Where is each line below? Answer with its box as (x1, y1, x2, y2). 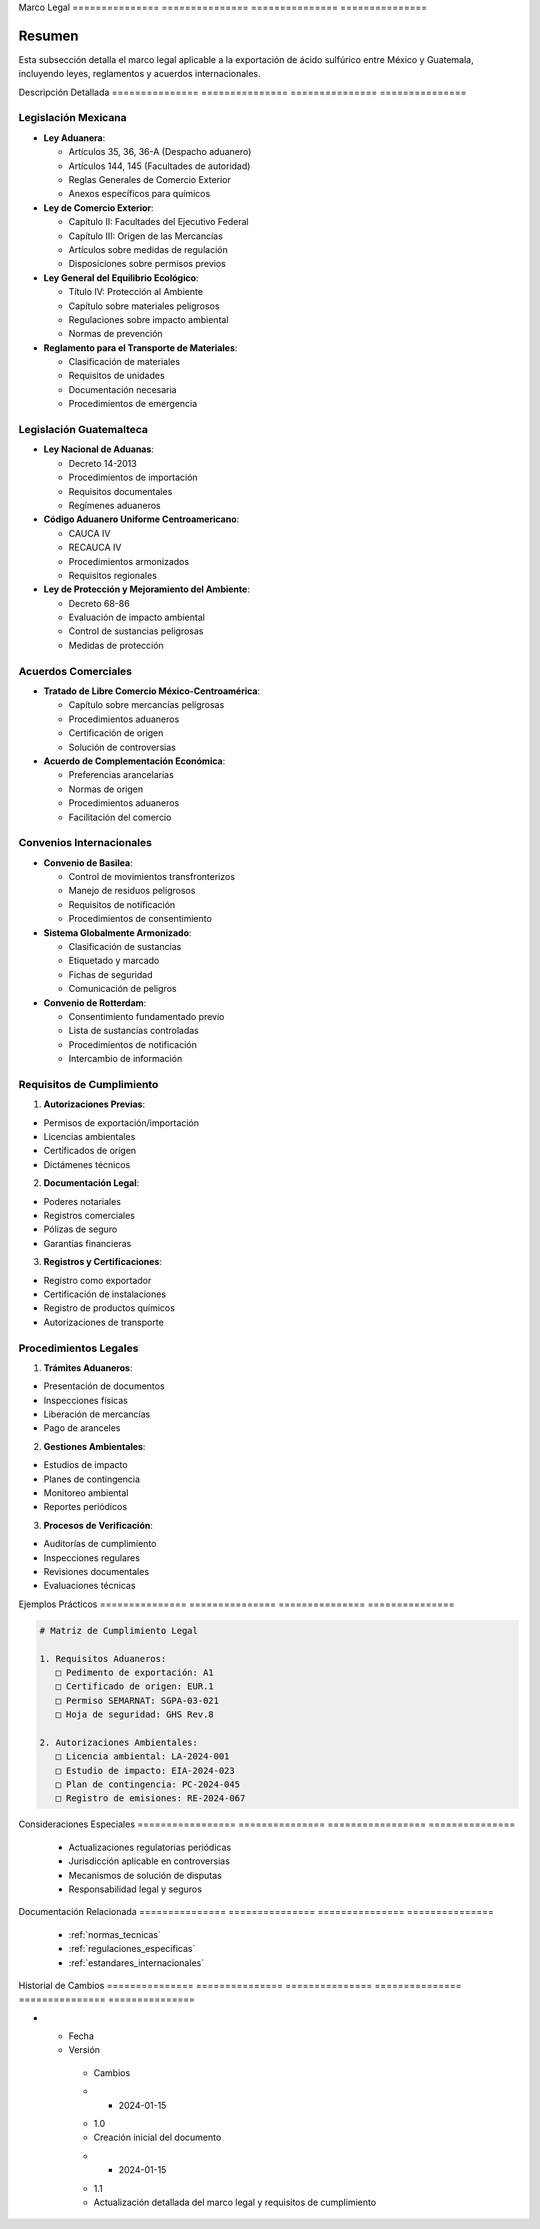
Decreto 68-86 (68, 597, 130, 609)
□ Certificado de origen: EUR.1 (55, 1681, 214, 1692)
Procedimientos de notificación (68, 1038, 197, 1050)
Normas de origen (68, 783, 144, 795)
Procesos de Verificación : (43, 1519, 154, 1531)
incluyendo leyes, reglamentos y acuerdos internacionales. (18, 68, 261, 80)
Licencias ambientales (43, 1131, 136, 1143)
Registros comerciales (43, 1210, 135, 1221)
